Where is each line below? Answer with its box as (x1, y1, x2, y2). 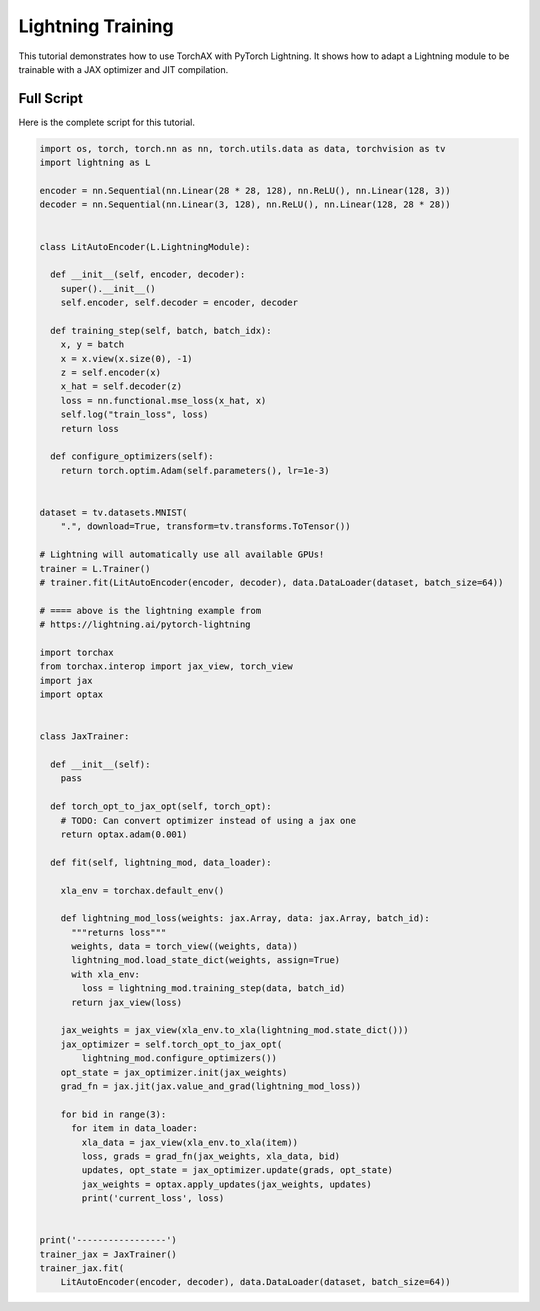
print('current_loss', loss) (81, 1193, 225, 1204)
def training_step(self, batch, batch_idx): (50, 325, 272, 336)
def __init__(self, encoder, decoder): (50, 269, 246, 280)
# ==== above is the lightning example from (39, 605, 262, 616)
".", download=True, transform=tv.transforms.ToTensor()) (60, 521, 351, 532)
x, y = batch (60, 339, 125, 350)
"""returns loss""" (71, 926, 167, 938)
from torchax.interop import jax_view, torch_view (39, 661, 294, 672)
